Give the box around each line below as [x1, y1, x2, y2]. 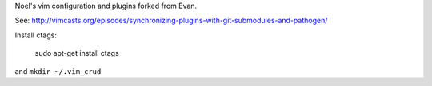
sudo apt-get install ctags [34, 49, 119, 58]
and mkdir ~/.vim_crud [14, 66, 102, 76]
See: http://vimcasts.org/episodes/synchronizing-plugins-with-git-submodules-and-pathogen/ [14, 16, 328, 25]
